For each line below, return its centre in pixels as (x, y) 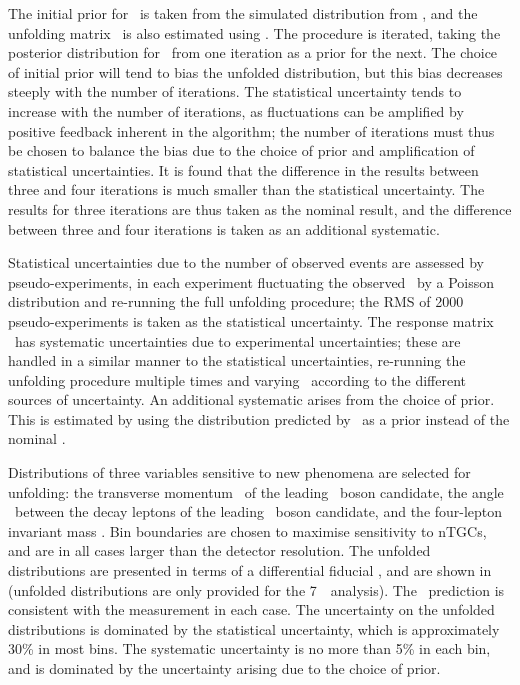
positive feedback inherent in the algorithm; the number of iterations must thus (251, 130)
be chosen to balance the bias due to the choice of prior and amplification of (241, 150)
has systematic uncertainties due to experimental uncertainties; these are (237, 340)
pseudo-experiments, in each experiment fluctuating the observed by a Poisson (251, 281)
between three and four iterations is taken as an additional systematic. (224, 228)
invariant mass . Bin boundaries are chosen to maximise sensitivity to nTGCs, (247, 530)
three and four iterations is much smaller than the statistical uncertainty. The (246, 189)
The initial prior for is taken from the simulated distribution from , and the (243, 13)
